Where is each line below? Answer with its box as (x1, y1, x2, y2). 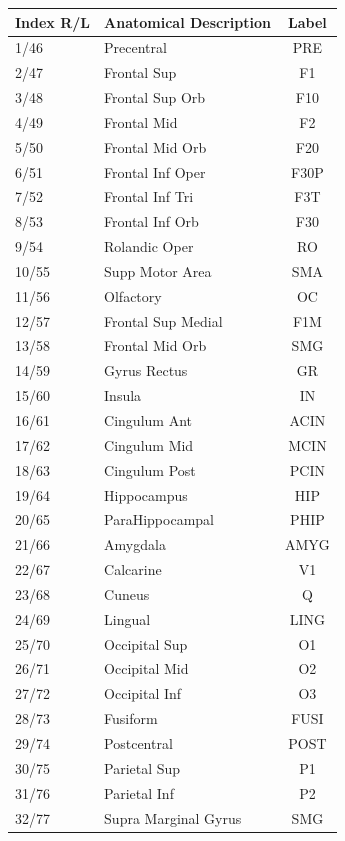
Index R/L (15, 11, 91, 32)
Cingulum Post (104, 459, 196, 480)
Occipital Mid (104, 658, 189, 679)
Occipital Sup (104, 633, 188, 654)
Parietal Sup (104, 757, 181, 778)
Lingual (104, 608, 151, 629)
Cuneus (104, 583, 150, 604)
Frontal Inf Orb (104, 211, 199, 232)
